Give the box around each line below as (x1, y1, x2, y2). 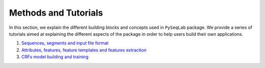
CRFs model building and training (21, 54, 89, 60)
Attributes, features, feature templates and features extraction (21, 47, 147, 53)
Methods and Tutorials (9, 7, 103, 18)
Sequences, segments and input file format (21, 40, 109, 46)
